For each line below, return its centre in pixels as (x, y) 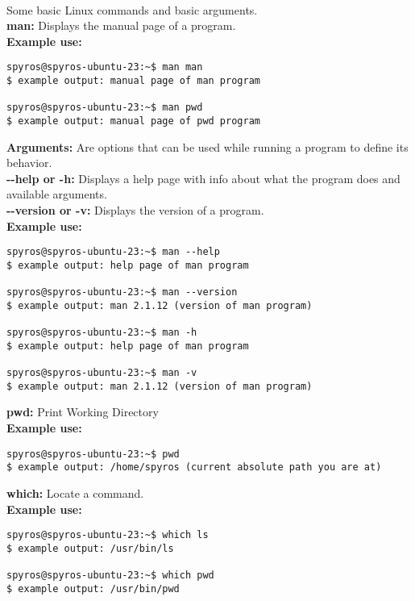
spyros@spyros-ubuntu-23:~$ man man (105, 67)
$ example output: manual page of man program (133, 81)
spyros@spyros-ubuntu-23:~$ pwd (93, 454)
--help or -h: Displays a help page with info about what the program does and (203, 178)
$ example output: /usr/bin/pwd (93, 588)
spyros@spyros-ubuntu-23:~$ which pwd (110, 576)
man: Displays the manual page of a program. (121, 25)
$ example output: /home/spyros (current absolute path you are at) (194, 467)
